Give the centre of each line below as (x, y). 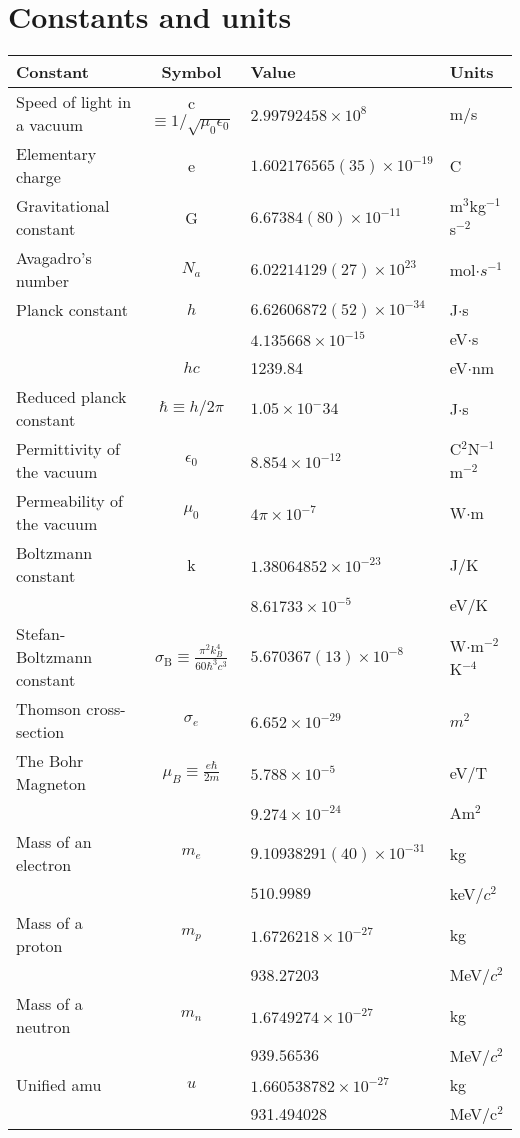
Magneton (51, 784)
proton (39, 946)
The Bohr (50, 761)
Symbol (191, 72)
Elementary (56, 154)
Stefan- (41, 634)
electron (44, 865)
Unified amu (59, 1085)
